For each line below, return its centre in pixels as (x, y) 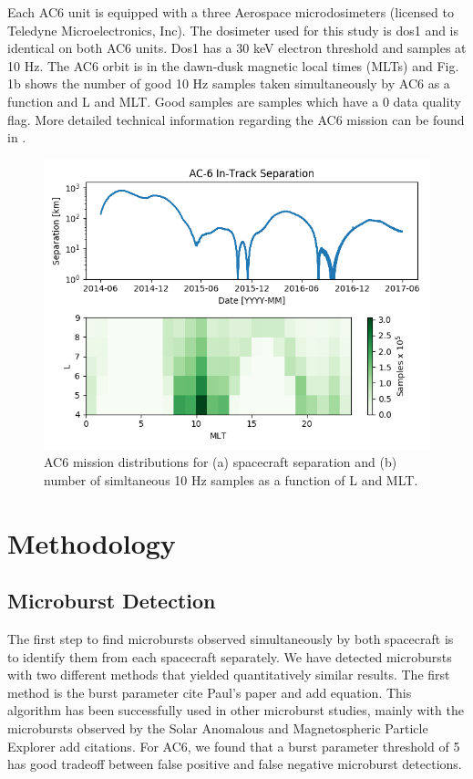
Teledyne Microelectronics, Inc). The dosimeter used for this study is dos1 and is (233, 30)
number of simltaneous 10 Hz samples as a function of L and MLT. (231, 479)
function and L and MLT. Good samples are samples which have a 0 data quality (234, 101)
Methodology (92, 542)
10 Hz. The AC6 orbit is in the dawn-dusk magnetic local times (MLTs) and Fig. (233, 65)
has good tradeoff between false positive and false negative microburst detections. (235, 764)
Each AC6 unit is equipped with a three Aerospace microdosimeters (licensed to (231, 12)
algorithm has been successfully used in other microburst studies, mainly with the (236, 710)
